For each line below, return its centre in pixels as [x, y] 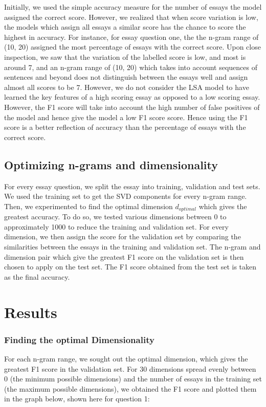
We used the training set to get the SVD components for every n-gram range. [126, 196]
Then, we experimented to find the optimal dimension [88, 206]
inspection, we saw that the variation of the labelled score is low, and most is [125, 56]
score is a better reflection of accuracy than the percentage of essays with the [125, 127]
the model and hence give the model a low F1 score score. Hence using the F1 [126, 117]
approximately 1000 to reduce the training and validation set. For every [116, 226]
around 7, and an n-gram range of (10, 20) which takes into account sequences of [131, 67]
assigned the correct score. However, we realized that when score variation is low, [131, 17]
